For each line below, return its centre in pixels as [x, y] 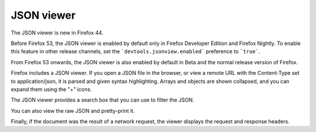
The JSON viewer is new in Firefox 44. [57, 33]
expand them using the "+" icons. [51, 89]
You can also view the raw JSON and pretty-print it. [73, 110]
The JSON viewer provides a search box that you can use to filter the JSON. [102, 100]
